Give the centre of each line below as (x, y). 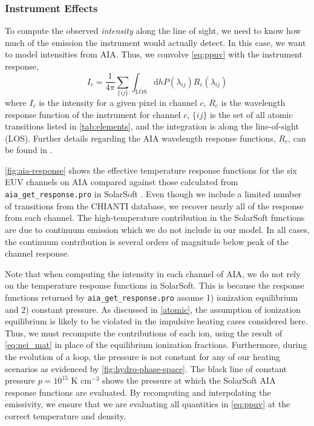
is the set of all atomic (251, 114)
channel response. (37, 253)
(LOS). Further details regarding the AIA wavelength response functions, (140, 138)
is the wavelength (253, 102)
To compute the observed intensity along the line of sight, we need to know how (153, 31)
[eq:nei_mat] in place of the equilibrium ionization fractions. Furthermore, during (156, 345)
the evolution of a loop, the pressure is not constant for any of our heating (143, 356)
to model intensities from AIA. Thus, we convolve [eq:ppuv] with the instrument (154, 54)
